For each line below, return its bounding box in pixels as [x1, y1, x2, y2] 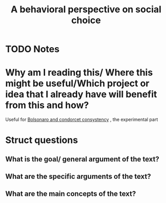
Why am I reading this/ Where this [5, 67, 153, 78]
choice [71, 14, 101, 26]
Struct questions [5, 134, 78, 146]
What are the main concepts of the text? [5, 190, 136, 198]
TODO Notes [5, 44, 60, 55]
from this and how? [5, 99, 89, 111]
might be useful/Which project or [5, 78, 150, 89]
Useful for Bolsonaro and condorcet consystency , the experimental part [5, 116, 158, 123]
